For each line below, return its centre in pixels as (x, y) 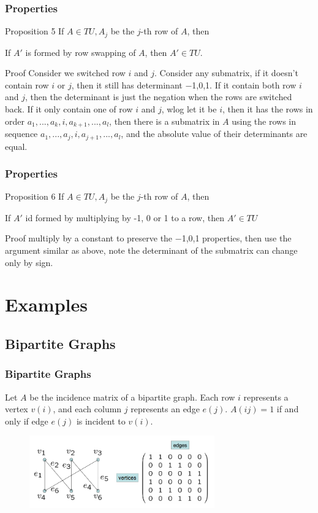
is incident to (101, 421)
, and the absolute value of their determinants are (214, 134)
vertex (17, 409)
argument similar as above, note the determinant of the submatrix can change (151, 250)
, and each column (87, 409)
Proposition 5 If (35, 31)
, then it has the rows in (268, 109)
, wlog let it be (189, 109)
